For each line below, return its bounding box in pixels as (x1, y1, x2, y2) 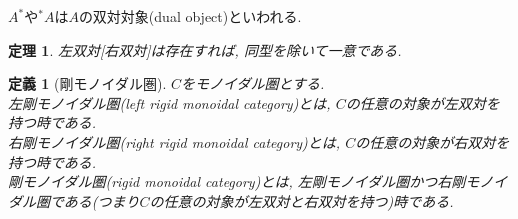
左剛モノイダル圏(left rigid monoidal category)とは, (8, 92, 331, 113)
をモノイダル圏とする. (181, 73, 325, 94)
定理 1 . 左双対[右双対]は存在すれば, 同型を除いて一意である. (8, 39, 402, 60)
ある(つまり (63, 190, 140, 211)
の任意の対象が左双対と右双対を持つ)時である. (149, 190, 454, 211)
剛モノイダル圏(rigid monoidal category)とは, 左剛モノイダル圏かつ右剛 (8, 171, 466, 192)
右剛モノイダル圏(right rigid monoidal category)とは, (8, 131, 341, 152)
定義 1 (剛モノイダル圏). (8, 73, 167, 94)
